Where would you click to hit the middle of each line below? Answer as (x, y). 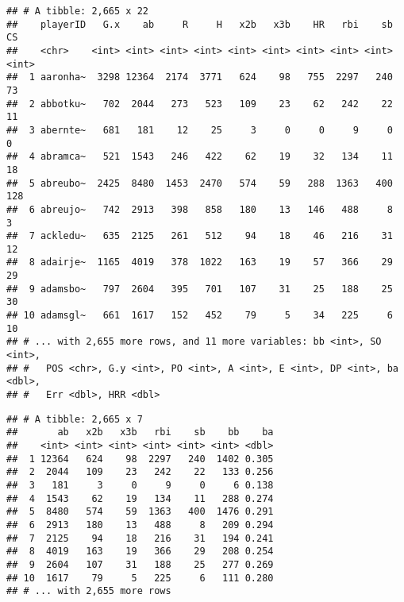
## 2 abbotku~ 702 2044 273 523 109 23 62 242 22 (200, 104)
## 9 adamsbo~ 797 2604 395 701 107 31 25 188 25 (200, 289)
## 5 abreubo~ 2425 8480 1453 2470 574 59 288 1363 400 (200, 183)
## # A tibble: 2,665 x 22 (77, 11)
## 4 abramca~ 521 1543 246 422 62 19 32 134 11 (200, 157)
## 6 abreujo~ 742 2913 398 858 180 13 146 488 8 (200, 209)
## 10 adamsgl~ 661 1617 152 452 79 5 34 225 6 (200, 316)
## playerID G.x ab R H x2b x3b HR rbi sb (200, 24)
